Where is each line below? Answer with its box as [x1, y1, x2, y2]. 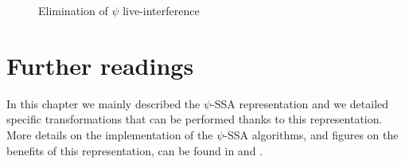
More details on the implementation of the [6, 126, 213, 143]
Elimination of [38, 2, 108, 18]
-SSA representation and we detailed [211, 95, 389, 111]
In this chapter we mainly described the [6, 95, 201, 111]
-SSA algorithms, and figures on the [224, 126, 399, 143]
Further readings [6, 49, 194, 81]
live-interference [123, 2, 200, 18]
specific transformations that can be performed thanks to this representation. [6, 111, 383, 127]
